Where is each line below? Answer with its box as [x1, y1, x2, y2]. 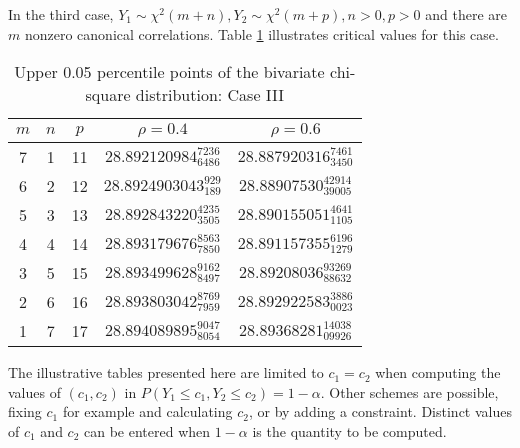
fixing [8, 401, 42, 422]
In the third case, [8, 4, 114, 24]
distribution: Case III [135, 83, 285, 107]
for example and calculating [62, 401, 233, 422]
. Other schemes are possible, [320, 381, 499, 402]
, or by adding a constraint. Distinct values [248, 401, 512, 422]
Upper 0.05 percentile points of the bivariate [14, 60, 325, 84]
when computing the [375, 362, 501, 383]
